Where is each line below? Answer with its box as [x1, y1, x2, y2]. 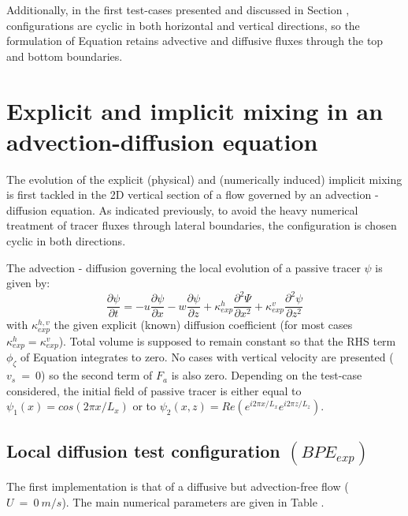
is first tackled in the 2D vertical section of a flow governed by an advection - [6, 186, 379, 203]
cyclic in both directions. [6, 233, 126, 249]
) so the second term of [41, 367, 153, 383]
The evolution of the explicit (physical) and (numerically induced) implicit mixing [6, 170, 402, 187]
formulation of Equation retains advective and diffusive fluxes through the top [6, 32, 384, 49]
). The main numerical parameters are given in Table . [61, 493, 325, 510]
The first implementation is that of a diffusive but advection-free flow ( [6, 478, 349, 495]
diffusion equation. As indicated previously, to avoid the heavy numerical [6, 201, 358, 218]
